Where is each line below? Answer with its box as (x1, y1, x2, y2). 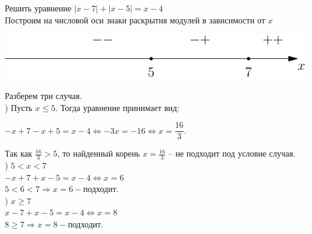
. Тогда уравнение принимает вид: (55, 101, 179, 113)
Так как (5, 147, 32, 160)
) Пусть (5, 101, 32, 113)
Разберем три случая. (5, 89, 82, 101)
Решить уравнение (5, 2, 71, 14)
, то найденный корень (57, 147, 140, 160)
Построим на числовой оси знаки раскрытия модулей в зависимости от (5, 13, 265, 26)
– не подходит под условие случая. (168, 147, 296, 160)
